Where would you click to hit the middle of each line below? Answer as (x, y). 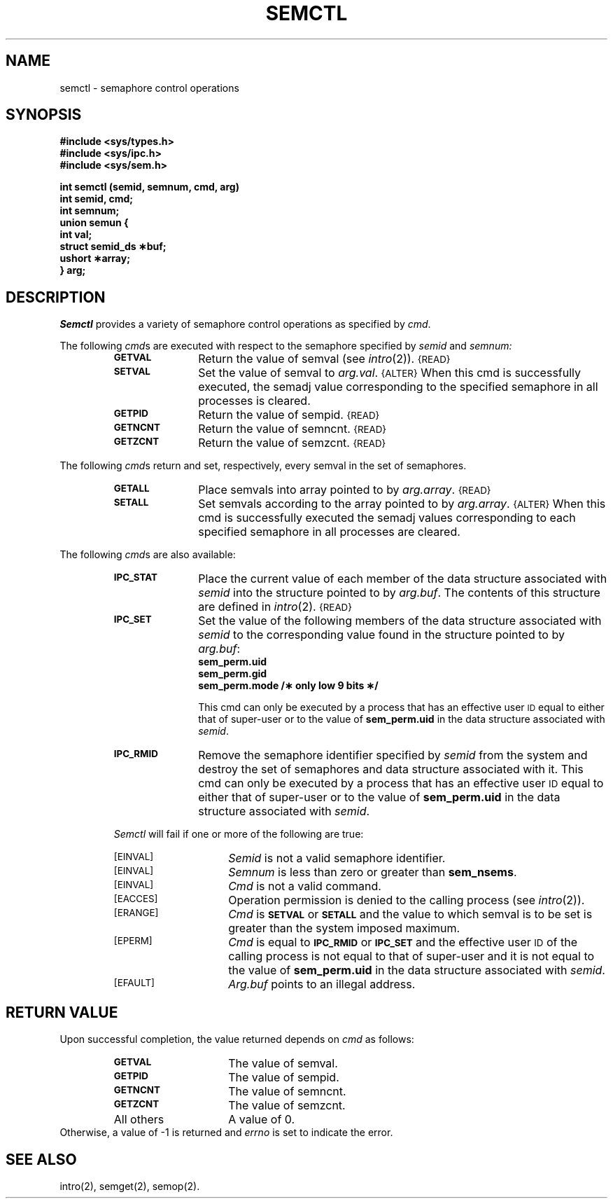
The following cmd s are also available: (148, 555)
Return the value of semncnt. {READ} (293, 429)
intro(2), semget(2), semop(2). (130, 1186)
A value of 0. (262, 1120)
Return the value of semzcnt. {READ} (292, 443)
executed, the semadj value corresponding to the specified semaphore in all (398, 387)
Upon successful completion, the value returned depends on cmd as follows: (237, 1039)
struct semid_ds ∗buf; (113, 247)
